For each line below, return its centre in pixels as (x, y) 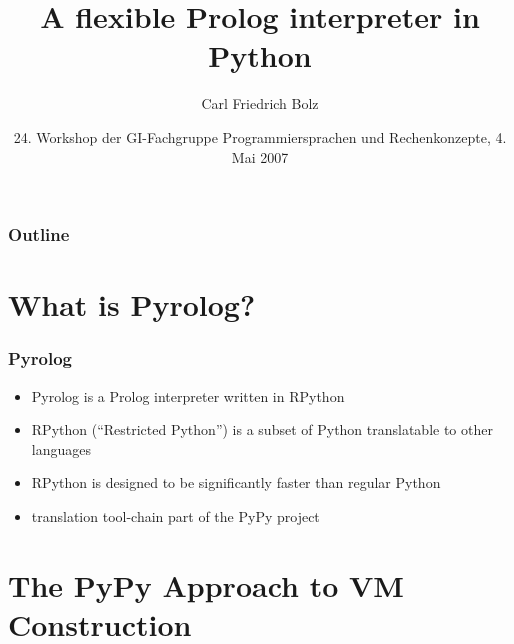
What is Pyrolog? (132, 304)
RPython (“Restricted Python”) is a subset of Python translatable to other (262, 429)
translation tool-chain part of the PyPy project (175, 515)
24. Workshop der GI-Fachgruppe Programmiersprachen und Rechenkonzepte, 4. (260, 136)
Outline (39, 234)
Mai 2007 (260, 156)
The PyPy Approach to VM (206, 584)
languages (61, 448)
